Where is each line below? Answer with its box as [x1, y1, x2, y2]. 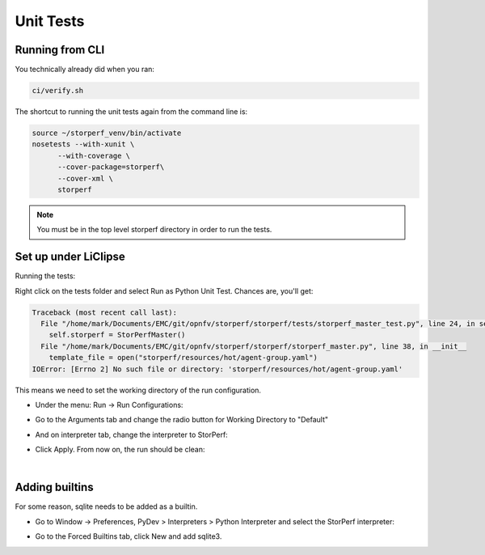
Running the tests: [15, 271, 76, 281]
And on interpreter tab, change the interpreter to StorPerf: [35, 430, 228, 439]
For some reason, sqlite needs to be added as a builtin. [15, 502, 198, 511]
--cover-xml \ [57, 174, 113, 183]
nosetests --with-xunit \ [32, 140, 135, 149]
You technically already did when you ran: [15, 65, 155, 74]
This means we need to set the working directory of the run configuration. [15, 385, 262, 395]
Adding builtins [15, 481, 94, 494]
